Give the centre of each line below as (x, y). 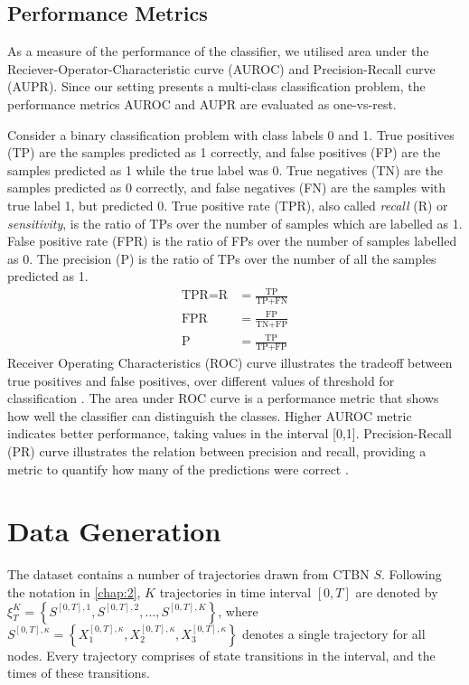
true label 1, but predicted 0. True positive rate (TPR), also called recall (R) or (228, 205)
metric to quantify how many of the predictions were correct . (178, 469)
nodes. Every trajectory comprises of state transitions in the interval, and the (221, 655)
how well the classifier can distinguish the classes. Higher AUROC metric (210, 415)
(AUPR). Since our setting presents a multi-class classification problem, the (216, 86)
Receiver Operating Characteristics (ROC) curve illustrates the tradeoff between (230, 363)
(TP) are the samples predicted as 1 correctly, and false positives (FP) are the (224, 152)
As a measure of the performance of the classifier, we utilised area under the (218, 51)
